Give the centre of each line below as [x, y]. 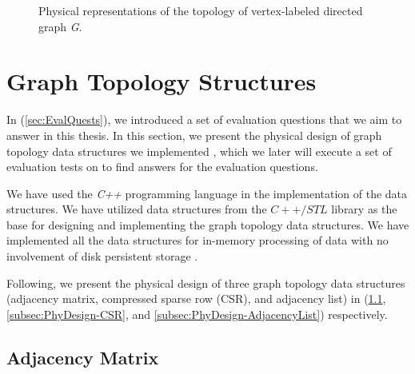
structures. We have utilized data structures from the [137, 209]
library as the [364, 209]
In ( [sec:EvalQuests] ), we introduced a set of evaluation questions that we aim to [204, 119]
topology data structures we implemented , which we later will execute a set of [199, 151]
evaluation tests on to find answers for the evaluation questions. [162, 167]
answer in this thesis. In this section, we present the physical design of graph [194, 135]
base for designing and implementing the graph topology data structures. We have [208, 224]
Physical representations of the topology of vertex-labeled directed [201, 10]
